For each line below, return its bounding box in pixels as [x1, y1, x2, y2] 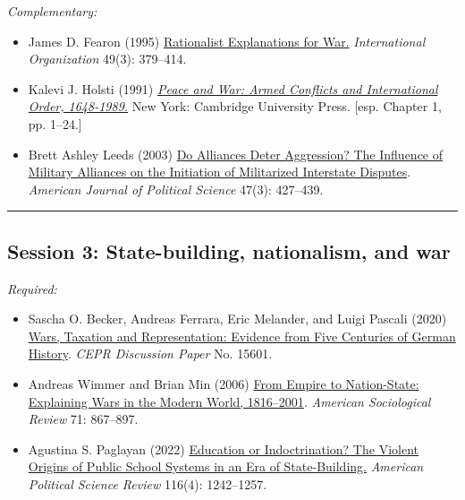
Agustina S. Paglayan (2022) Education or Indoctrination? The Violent [28, 439, 418, 458]
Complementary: [7, 2, 97, 20]
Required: [7, 279, 57, 297]
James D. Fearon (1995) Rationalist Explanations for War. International [28, 31, 426, 50]
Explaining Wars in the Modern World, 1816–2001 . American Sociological [28, 392, 431, 410]
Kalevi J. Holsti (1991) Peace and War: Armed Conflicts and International [28, 79, 438, 98]
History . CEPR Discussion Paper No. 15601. [28, 344, 273, 363]
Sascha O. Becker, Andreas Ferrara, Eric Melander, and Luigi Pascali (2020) [28, 309, 447, 328]
